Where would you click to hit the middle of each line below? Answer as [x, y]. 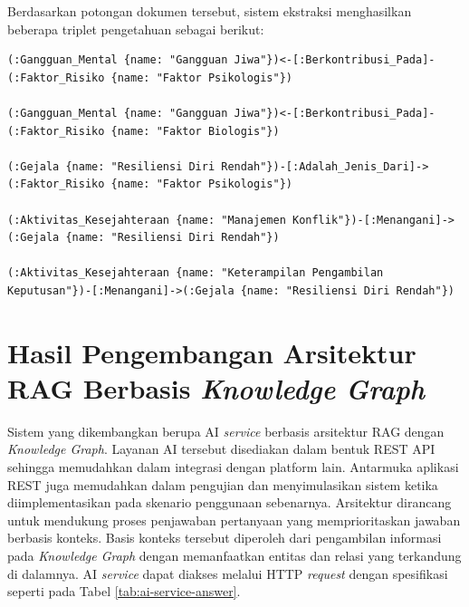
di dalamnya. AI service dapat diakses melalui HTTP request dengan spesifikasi [228, 573]
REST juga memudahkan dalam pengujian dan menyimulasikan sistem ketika [223, 484]
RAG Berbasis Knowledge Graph [216, 388]
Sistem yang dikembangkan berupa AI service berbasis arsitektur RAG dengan [226, 431]
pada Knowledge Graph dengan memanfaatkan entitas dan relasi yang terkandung [234, 555]
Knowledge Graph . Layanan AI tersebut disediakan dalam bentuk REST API [221, 449]
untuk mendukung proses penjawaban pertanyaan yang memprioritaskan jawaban [234, 520]
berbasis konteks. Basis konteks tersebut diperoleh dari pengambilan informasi [225, 538]
